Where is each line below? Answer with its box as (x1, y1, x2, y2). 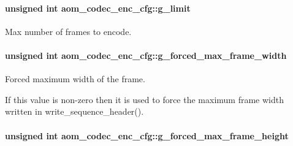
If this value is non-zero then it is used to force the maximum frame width (5, 93, 284, 106)
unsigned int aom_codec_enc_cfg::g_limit (5, 1, 191, 14)
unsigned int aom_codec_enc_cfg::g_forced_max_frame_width (5, 48, 287, 61)
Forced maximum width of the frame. (5, 72, 145, 85)
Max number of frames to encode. (5, 25, 132, 37)
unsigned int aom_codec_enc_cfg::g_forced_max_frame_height (5, 129, 289, 142)
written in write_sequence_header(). (5, 105, 144, 118)
